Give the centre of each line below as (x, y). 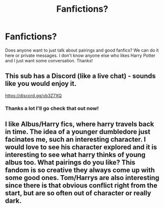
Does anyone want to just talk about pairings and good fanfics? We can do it (82, 50)
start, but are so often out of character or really (78, 193)
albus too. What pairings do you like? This (70, 163)
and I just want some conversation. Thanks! (49, 60)
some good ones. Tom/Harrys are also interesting (82, 178)
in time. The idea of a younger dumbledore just (78, 132)
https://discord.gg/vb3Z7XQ (34, 95)
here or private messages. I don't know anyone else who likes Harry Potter (80, 55)
